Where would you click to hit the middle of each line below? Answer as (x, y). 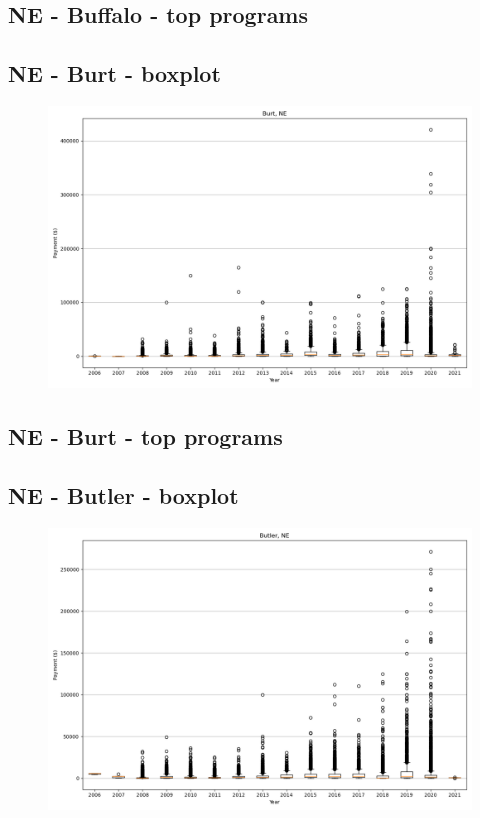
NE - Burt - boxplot (114, 73)
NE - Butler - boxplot (123, 495)
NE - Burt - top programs (145, 436)
